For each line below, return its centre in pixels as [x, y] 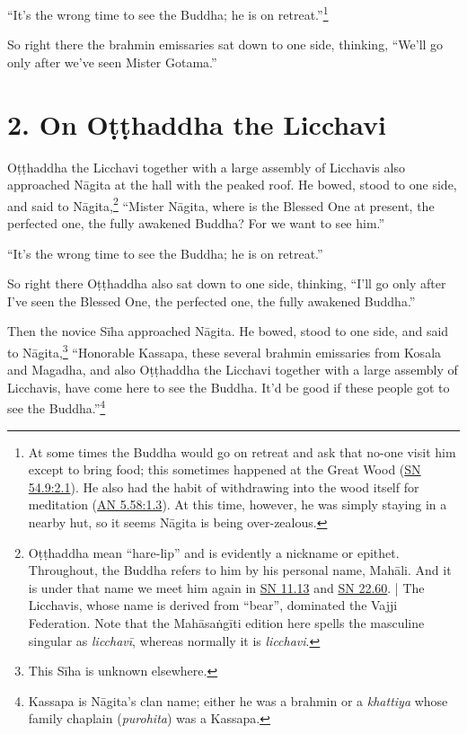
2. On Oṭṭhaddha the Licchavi [197, 124]
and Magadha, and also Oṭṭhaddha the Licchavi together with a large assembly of [233, 370]
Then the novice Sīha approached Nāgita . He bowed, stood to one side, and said [228, 331]
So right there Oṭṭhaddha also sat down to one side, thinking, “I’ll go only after [227, 283]
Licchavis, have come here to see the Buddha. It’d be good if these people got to [229, 387]
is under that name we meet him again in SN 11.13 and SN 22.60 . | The [226, 587]
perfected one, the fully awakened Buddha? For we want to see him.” [196, 223]
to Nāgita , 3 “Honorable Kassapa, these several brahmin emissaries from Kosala [225, 350]
